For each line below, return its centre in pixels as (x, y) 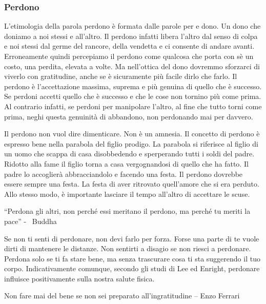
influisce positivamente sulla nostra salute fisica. (79, 278)
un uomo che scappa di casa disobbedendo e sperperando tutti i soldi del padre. (129, 154)
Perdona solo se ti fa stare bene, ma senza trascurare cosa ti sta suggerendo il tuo (132, 258)
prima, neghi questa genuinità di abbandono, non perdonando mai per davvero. (129, 116)
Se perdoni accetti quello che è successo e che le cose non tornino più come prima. (133, 96)
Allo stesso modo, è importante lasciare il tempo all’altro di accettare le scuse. (127, 194)
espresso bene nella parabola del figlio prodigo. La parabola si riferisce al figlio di (131, 143)
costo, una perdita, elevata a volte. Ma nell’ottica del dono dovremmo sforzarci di (132, 66)
